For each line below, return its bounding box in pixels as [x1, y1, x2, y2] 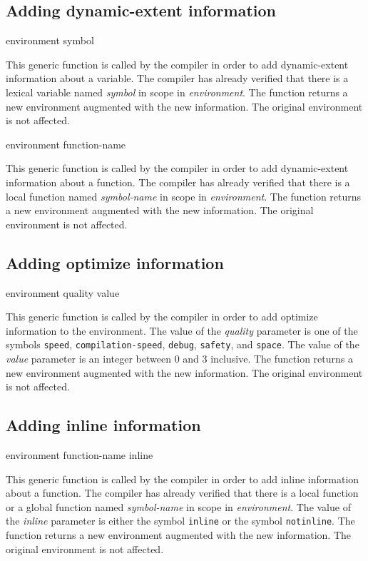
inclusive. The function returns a [210, 350, 353, 365]
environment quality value [6, 285, 120, 300]
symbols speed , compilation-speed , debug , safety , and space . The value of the [6, 337, 359, 352]
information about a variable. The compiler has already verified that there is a [6, 71, 349, 86]
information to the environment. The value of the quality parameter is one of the [6, 323, 358, 338]
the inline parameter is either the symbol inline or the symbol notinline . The [6, 513, 355, 528]
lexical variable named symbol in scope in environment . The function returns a [6, 84, 348, 99]
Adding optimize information [6, 251, 224, 273]
